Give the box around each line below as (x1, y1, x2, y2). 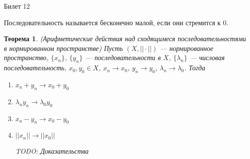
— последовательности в (85, 52, 161, 63)
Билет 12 (4, 1, 30, 11)
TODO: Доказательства (15, 146, 89, 156)
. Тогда (184, 63, 205, 73)
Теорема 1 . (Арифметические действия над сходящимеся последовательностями (4, 33, 246, 44)
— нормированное (160, 43, 214, 53)
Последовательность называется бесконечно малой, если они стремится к (4, 17, 221, 27)
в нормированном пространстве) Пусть (4, 43, 123, 53)
